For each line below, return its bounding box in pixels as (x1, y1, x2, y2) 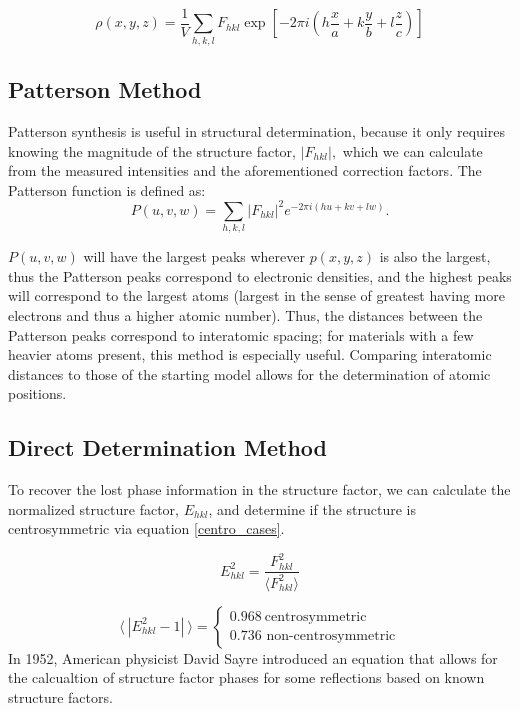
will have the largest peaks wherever (83, 246, 305, 267)
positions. (8, 383, 67, 404)
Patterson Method (8, 74, 202, 105)
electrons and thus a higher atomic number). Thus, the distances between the (8, 304, 483, 325)
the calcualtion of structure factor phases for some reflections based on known (8, 667, 485, 688)
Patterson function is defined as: (8, 179, 206, 200)
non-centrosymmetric (266, 629, 396, 644)
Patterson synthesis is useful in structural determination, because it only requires (8, 121, 505, 141)
